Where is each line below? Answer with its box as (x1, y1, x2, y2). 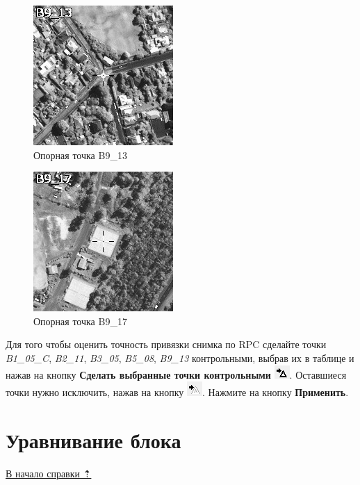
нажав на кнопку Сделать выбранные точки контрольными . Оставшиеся (6, 367, 347, 381)
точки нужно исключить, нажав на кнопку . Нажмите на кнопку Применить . (6, 385, 349, 400)
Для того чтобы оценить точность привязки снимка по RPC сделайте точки (6, 337, 327, 352)
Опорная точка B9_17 (33, 313, 127, 328)
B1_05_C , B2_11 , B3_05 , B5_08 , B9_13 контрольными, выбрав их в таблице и (6, 350, 354, 365)
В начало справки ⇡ (6, 466, 92, 480)
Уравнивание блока (6, 425, 181, 454)
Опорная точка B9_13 (33, 147, 127, 162)
